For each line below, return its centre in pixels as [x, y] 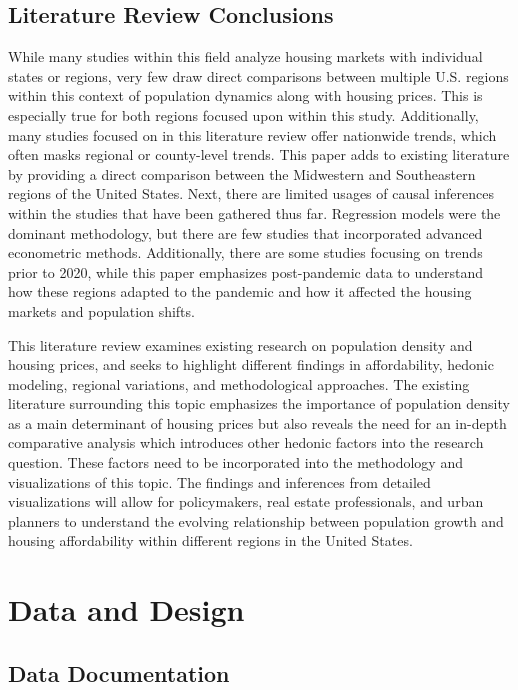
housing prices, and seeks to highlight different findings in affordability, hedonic [251, 364]
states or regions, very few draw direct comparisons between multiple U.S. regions [258, 75]
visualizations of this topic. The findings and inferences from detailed [219, 481]
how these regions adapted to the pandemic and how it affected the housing [240, 291]
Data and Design [126, 609]
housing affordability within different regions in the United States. [210, 540]
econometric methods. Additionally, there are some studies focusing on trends [245, 252]
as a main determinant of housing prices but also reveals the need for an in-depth [257, 422]
